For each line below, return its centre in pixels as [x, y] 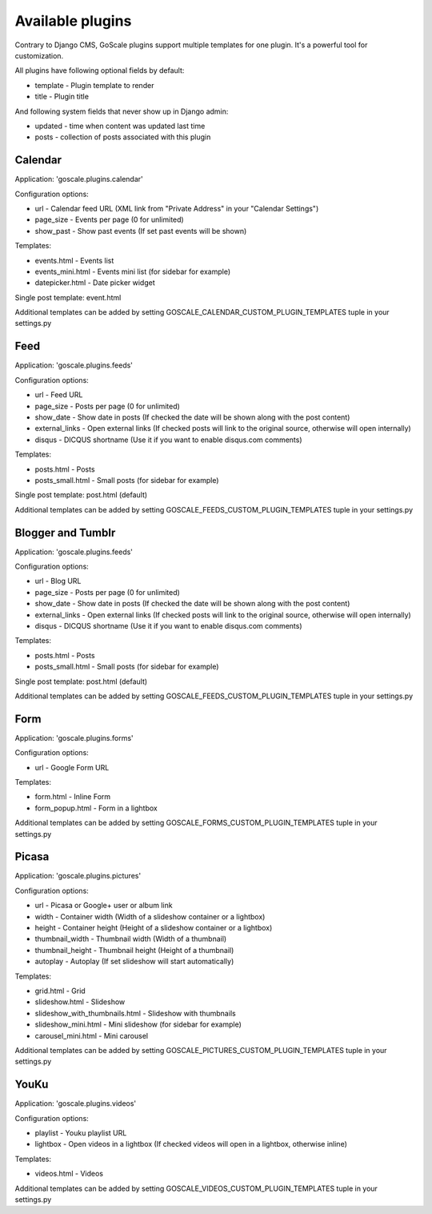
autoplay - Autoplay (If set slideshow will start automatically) [134, 962]
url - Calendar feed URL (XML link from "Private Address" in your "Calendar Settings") [177, 208]
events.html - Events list [74, 260]
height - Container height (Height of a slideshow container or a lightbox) [154, 928]
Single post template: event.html [68, 297]
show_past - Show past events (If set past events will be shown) [141, 231]
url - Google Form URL [72, 767]
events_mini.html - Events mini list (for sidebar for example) [133, 271]
